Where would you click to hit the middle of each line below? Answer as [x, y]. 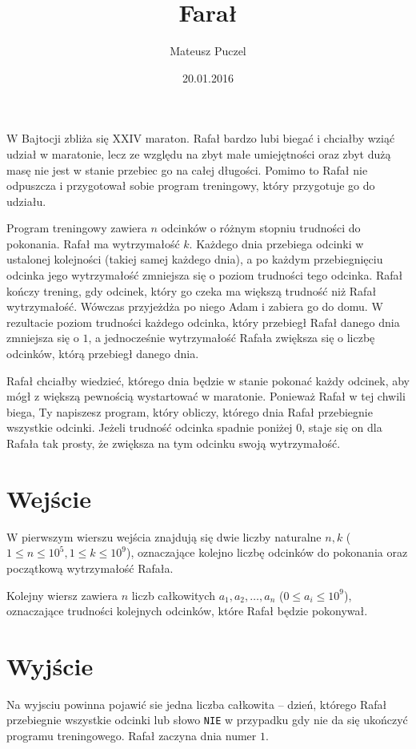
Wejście [49, 498]
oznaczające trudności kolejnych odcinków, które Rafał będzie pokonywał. [187, 611]
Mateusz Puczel [208, 51]
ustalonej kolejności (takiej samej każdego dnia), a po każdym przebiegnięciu [195, 259]
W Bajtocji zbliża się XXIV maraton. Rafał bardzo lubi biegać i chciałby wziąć [201, 138]
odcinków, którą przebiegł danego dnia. [103, 354]
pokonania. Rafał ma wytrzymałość [93, 243]
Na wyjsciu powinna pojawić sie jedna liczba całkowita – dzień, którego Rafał [197, 704]
